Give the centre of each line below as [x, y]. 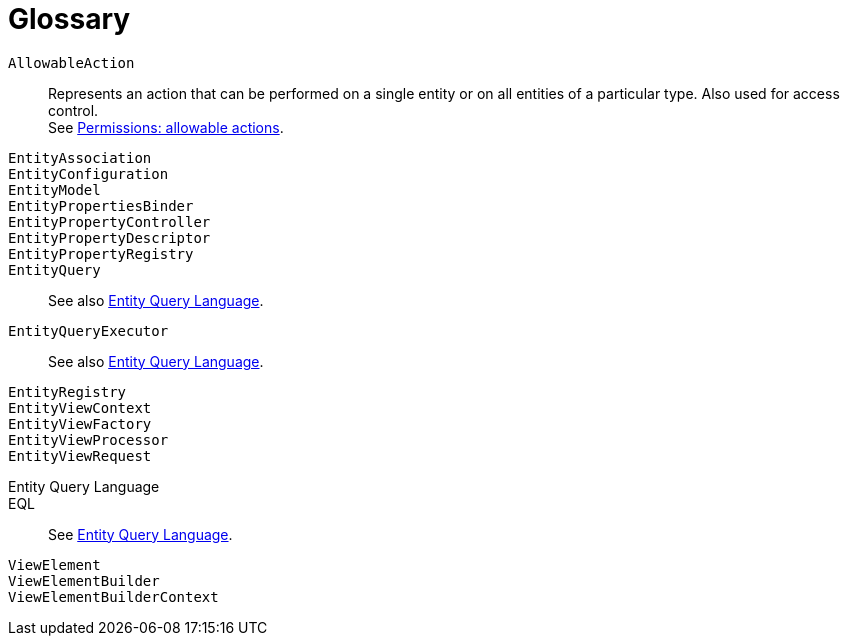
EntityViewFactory [80, 423]
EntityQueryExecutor [88, 330]
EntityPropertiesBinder [101, 205]
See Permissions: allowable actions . [166, 127]
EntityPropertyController [109, 221]
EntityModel [54, 189]
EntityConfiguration [88, 173]
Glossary [69, 19]
